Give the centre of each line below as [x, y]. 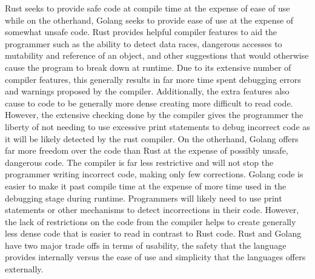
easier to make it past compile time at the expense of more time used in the [146, 185]
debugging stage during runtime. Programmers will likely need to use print [144, 198]
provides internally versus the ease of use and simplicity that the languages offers [155, 257]
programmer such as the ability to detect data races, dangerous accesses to [144, 43]
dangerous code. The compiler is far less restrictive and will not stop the [139, 162]
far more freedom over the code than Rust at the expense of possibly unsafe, [147, 150]
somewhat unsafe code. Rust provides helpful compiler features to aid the [141, 32]
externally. [24, 269]
